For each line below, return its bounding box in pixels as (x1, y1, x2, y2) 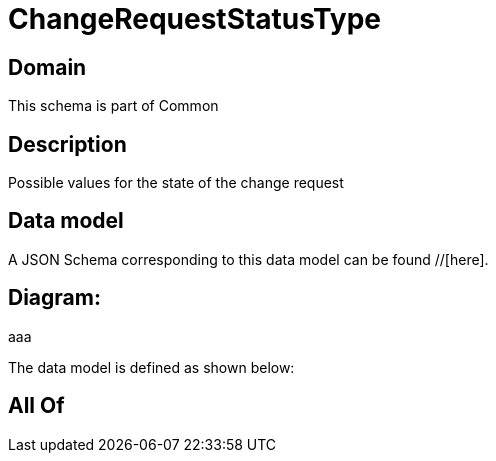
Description (8, 131, 127, 157)
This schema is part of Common (8, 97, 219, 115)
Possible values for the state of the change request (8, 174, 344, 192)
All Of (8, 393, 65, 419)
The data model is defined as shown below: (8, 358, 295, 376)
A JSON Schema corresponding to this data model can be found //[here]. (8, 250, 489, 268)
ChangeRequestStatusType (8, 2, 382, 36)
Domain (8, 54, 87, 80)
